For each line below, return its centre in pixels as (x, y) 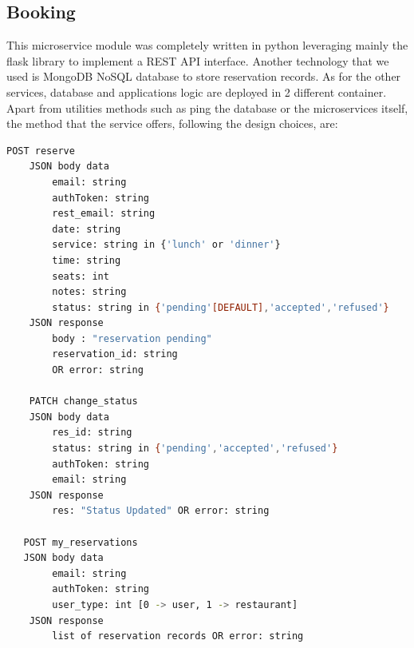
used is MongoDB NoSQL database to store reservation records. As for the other (204, 76)
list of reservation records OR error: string (178, 636)
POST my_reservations (81, 542)
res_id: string (92, 433)
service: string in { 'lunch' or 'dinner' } (166, 245)
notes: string (89, 292)
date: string (87, 229)
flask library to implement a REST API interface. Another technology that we (198, 60)
